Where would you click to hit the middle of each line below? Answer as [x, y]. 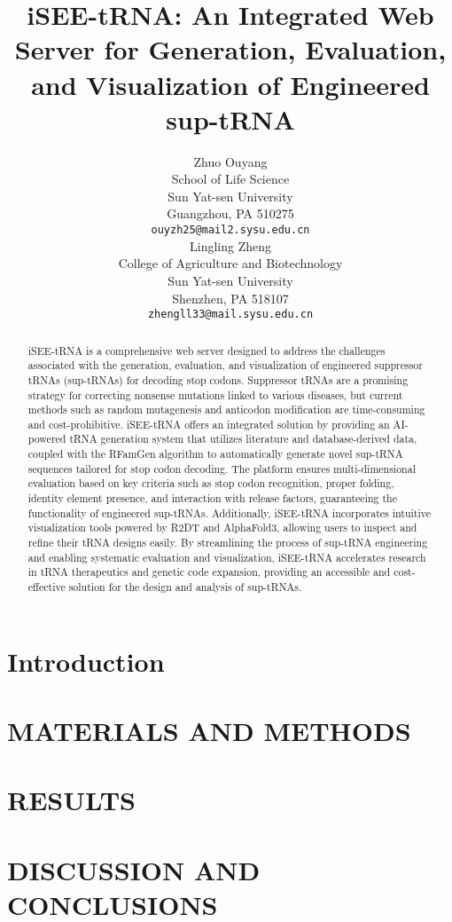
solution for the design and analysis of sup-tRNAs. [185, 587]
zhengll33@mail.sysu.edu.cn [230, 315]
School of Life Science [230, 179]
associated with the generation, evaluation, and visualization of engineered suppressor [225, 365]
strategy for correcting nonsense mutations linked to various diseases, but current [215, 394]
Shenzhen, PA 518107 [230, 298]
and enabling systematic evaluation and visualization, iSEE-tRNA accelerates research [227, 557]
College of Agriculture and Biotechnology [230, 263]
